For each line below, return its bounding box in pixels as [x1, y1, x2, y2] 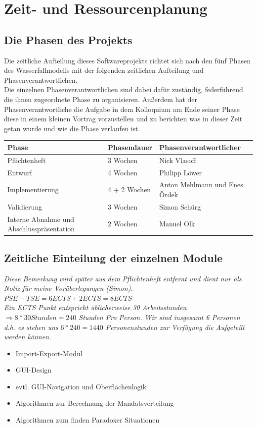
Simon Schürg [159, 201, 201, 212]
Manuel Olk [159, 218, 195, 229]
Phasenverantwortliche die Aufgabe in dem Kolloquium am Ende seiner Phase [4, 104, 240, 114]
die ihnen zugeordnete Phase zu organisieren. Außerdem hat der [4, 94, 197, 104]
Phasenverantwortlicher [159, 142, 241, 152]
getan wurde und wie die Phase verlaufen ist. [4, 123, 140, 133]
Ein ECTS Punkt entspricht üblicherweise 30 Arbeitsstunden [4, 302, 187, 313]
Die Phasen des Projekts [4, 32, 132, 47]
